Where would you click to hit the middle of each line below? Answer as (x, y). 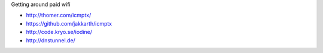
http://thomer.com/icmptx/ (59, 15)
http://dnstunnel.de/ (51, 40)
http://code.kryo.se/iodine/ (59, 32)
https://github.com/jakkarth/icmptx (69, 23)
